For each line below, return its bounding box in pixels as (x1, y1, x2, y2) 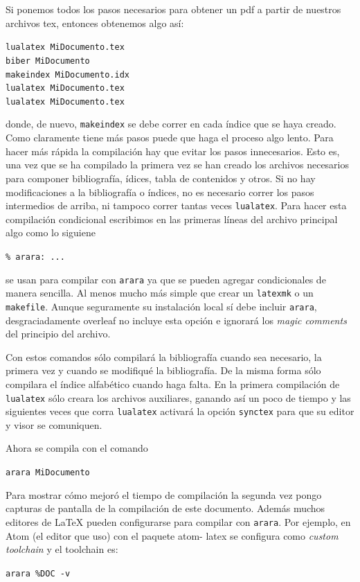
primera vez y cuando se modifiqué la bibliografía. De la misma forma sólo (6, 363, 321, 378)
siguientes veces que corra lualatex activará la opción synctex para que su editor (6, 404, 354, 418)
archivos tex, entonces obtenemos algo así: (6, 15, 184, 30)
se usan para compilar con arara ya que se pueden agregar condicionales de (6, 272, 326, 286)
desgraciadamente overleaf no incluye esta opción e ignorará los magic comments (6, 312, 347, 327)
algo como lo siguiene (6, 225, 96, 240)
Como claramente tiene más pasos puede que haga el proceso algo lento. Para (6, 130, 334, 145)
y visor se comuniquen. (6, 417, 102, 432)
